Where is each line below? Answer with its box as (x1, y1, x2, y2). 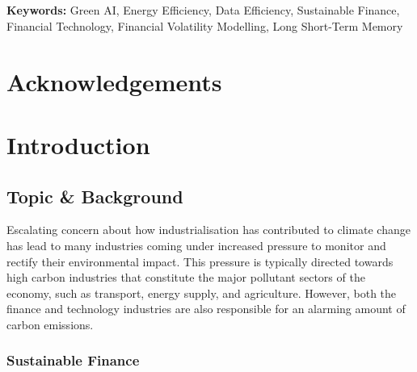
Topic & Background (6, 183, 183, 208)
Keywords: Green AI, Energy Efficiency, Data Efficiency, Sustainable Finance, (6, 2, 400, 19)
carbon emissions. (6, 316, 94, 332)
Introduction (6, 127, 150, 161)
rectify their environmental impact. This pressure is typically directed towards (6, 253, 394, 270)
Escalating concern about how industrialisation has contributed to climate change (6, 221, 411, 238)
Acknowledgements (6, 65, 222, 98)
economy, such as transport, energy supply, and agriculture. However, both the (6, 284, 397, 301)
